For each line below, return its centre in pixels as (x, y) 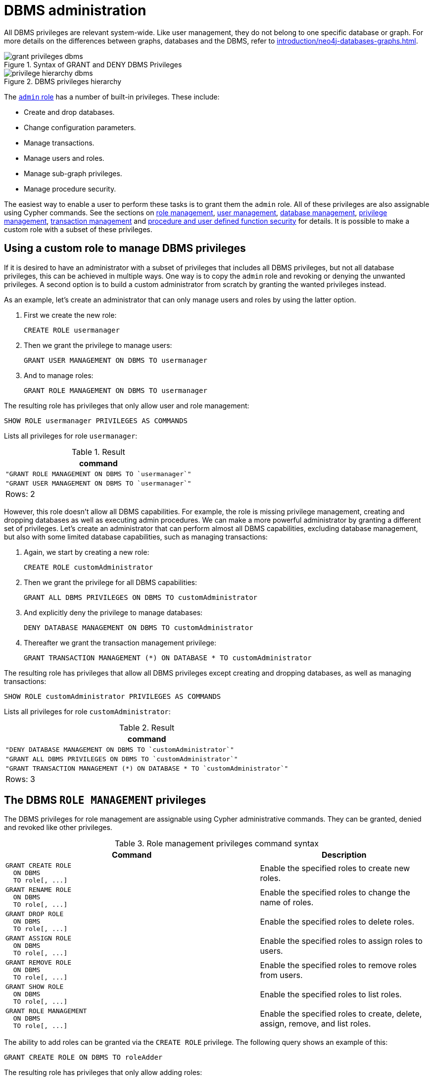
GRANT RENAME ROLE (39, 890)
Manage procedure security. (70, 189)
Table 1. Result (98, 452)
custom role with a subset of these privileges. (78, 229)
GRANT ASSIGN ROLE (39, 938)
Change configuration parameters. (80, 127)
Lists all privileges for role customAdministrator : (87, 711)
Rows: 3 (20, 779)
